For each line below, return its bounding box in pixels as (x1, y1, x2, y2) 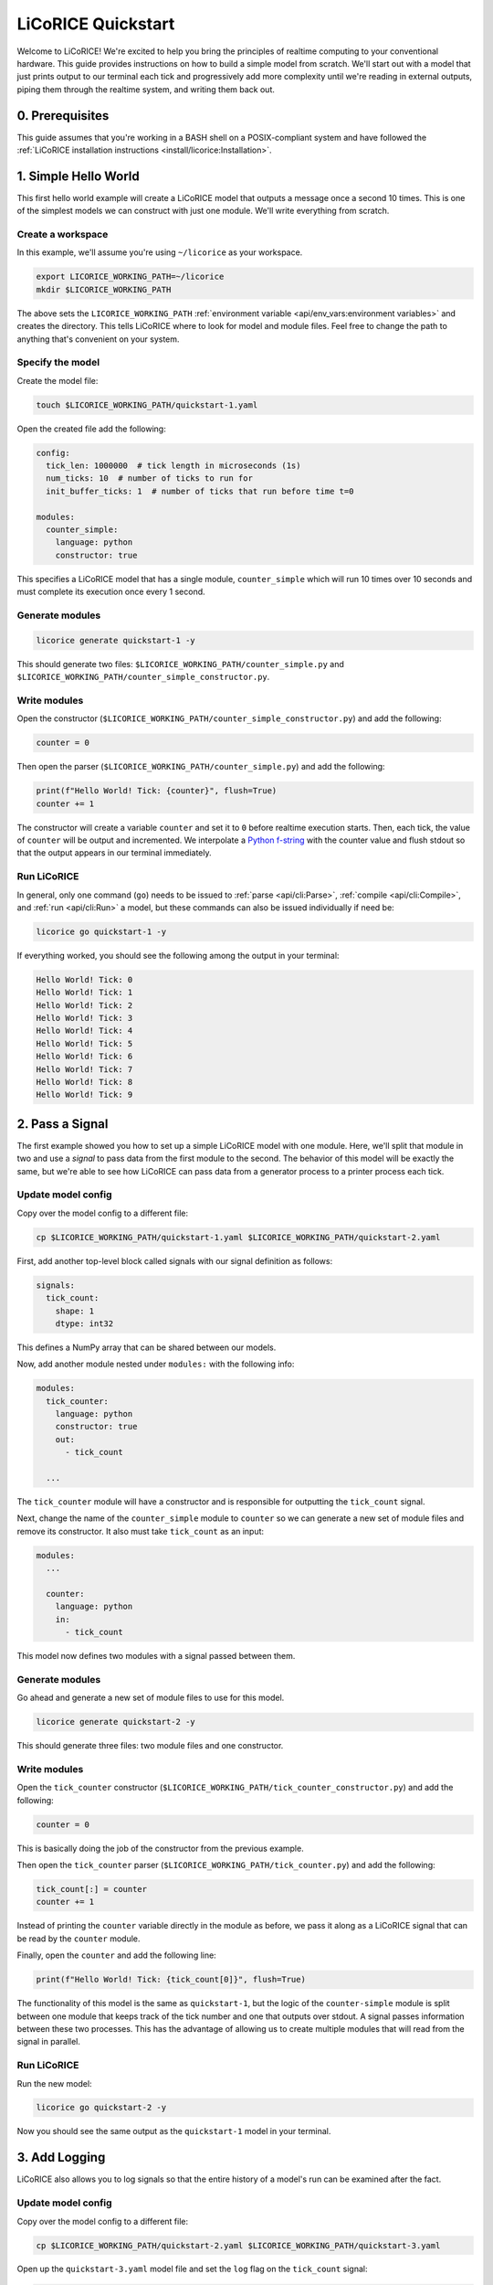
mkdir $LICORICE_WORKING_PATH (36, 284, 172, 294)
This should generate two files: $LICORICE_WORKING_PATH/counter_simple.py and (16, 658, 344, 669)
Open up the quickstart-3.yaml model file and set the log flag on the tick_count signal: (16, 2263, 369, 2275)
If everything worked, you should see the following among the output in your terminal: (16, 950, 340, 961)
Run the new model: (16, 2078, 92, 2088)
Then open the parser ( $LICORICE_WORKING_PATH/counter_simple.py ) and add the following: (16, 761, 385, 772)
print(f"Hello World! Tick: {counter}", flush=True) (36, 786, 278, 796)
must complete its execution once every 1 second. (16, 586, 205, 598)
